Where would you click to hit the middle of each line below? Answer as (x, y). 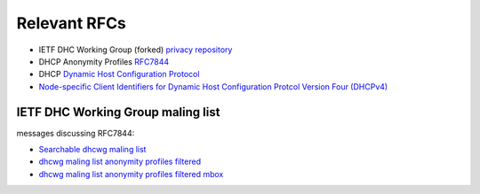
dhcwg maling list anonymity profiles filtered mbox (131, 174)
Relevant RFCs (71, 23)
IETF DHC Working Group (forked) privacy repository (136, 50)
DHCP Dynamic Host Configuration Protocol (119, 74)
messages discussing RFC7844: (76, 133)
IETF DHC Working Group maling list (118, 112)
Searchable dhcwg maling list (92, 150)
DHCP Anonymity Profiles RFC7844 (104, 61)
